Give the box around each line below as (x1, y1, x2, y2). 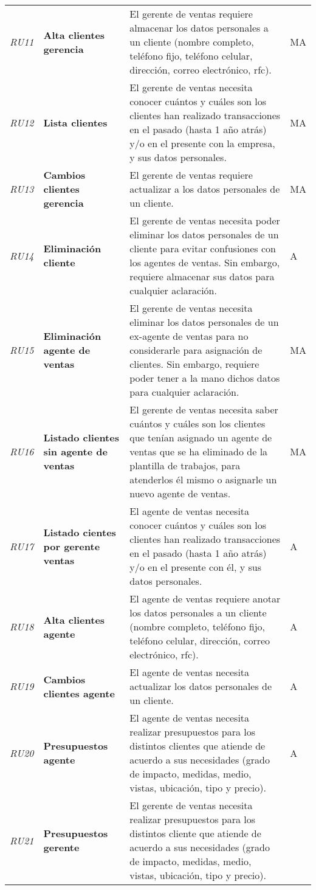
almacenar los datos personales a (129, 21, 269, 35)
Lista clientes (43, 115, 108, 129)
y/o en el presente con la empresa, (129, 136, 275, 150)
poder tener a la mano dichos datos (129, 371, 280, 385)
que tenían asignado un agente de (129, 430, 272, 444)
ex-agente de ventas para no (129, 329, 249, 343)
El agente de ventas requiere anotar (129, 592, 281, 605)
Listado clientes (43, 430, 119, 444)
